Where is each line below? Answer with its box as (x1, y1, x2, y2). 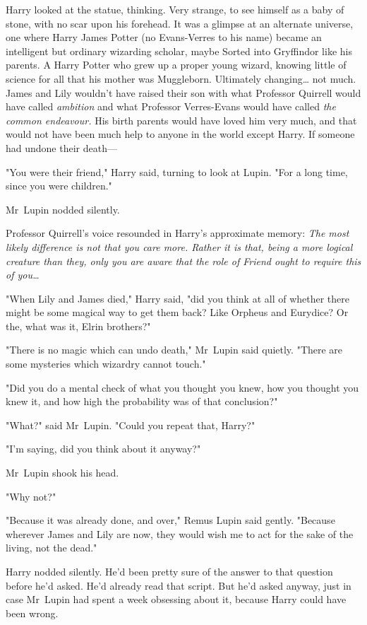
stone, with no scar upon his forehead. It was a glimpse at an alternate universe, (6, 16, 354, 30)
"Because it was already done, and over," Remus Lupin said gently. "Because (6, 513, 335, 527)
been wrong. (6, 605, 59, 620)
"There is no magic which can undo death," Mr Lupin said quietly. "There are (6, 342, 343, 357)
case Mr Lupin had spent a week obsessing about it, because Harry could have (6, 592, 347, 607)
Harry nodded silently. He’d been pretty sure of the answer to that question (6, 564, 333, 578)
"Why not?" (6, 489, 56, 503)
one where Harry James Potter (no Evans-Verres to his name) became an (6, 30, 322, 45)
